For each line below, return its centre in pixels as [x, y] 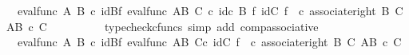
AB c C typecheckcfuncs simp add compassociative [163, 26]
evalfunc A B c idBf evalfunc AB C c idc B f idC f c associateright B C [210, 10]
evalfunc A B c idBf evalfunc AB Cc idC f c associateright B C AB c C [209, 42]
